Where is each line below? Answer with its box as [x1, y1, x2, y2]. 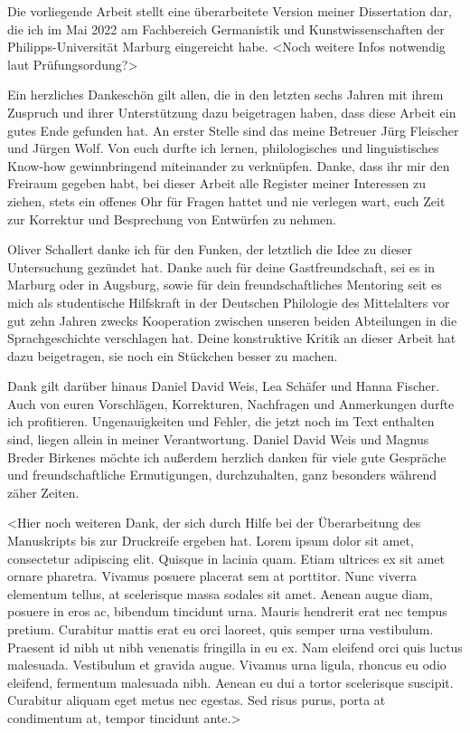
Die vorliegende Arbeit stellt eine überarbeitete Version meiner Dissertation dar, [7, 2, 452, 20]
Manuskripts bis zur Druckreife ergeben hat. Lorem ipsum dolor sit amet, [7, 531, 414, 550]
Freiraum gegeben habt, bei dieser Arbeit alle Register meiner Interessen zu [7, 174, 426, 193]
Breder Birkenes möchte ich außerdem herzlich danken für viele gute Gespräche [7, 447, 446, 466]
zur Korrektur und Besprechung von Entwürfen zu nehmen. [7, 209, 336, 228]
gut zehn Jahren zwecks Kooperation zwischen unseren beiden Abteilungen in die [7, 310, 457, 329]
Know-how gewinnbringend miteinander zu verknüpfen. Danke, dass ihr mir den [7, 156, 450, 175]
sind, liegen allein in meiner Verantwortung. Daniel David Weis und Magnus [7, 430, 429, 449]
